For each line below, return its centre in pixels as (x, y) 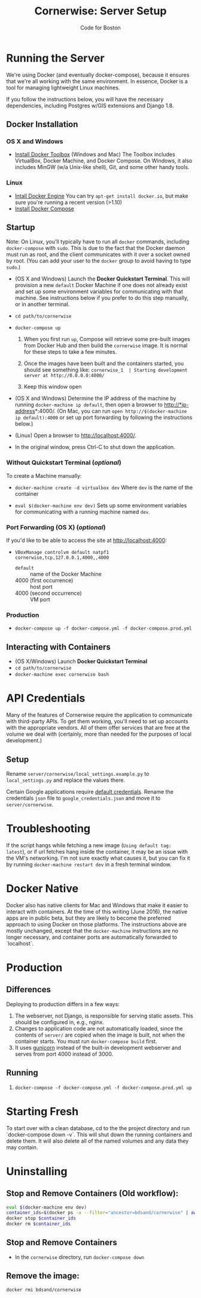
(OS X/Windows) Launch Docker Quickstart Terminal (81, 661)
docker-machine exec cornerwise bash (62, 675)
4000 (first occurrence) (44, 580)
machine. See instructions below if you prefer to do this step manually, (102, 298)
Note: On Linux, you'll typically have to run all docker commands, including (98, 242)
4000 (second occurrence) (48, 593)
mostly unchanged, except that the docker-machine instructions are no (92, 930)
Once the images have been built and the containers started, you (104, 363)
